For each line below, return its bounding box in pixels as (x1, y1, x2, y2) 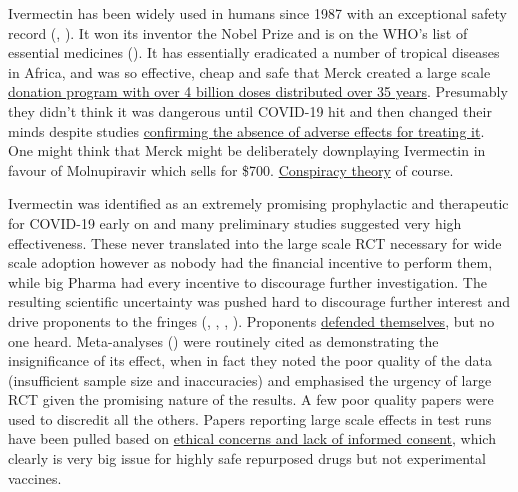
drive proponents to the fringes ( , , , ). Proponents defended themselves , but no (8, 310, 495, 331)
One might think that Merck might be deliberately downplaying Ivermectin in (8, 140, 486, 161)
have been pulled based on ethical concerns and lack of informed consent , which (8, 428, 496, 449)
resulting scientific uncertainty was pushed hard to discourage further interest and (8, 291, 511, 312)
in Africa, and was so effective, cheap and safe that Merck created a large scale (8, 61, 491, 82)
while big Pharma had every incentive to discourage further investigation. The (8, 271, 487, 292)
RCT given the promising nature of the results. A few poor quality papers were (8, 389, 494, 410)
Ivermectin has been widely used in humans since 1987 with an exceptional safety (8, 3, 507, 23)
